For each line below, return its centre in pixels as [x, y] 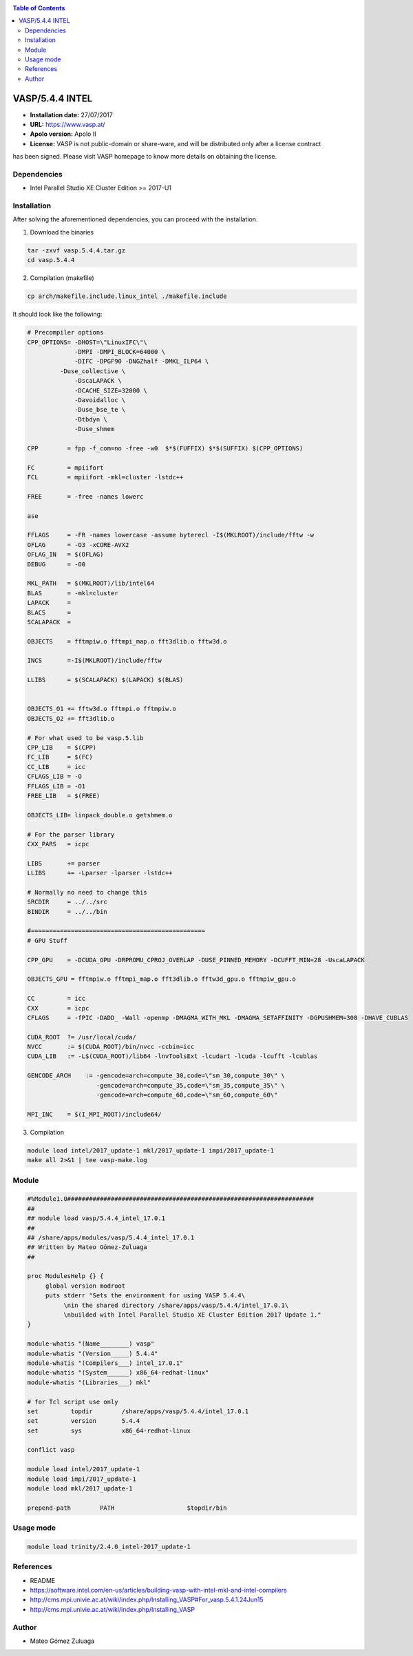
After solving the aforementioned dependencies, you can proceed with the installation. [135, 219]
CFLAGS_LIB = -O [55, 777]
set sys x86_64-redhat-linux [109, 1430]
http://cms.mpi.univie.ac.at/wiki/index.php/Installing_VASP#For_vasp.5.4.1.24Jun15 [147, 1599]
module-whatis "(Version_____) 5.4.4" [93, 1353]
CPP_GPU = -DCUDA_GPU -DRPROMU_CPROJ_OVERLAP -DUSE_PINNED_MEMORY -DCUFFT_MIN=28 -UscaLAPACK [196, 960]
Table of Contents [39, 8]
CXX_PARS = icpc [58, 844]
